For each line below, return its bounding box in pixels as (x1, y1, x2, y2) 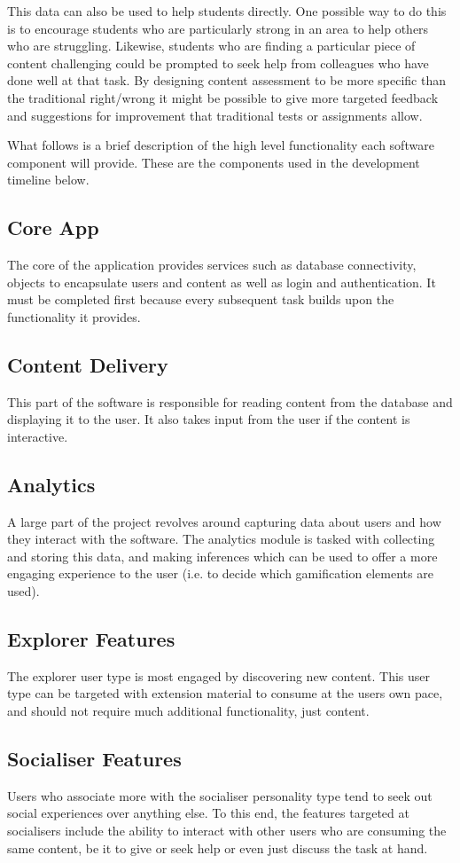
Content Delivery (7, 350, 168, 378)
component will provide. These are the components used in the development (7, 153, 420, 171)
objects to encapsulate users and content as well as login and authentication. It (7, 272, 436, 291)
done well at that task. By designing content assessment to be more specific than (7, 71, 446, 90)
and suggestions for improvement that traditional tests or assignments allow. (7, 106, 423, 124)
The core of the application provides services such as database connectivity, (7, 255, 417, 274)
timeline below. (7, 170, 90, 189)
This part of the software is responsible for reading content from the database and (7, 392, 453, 411)
